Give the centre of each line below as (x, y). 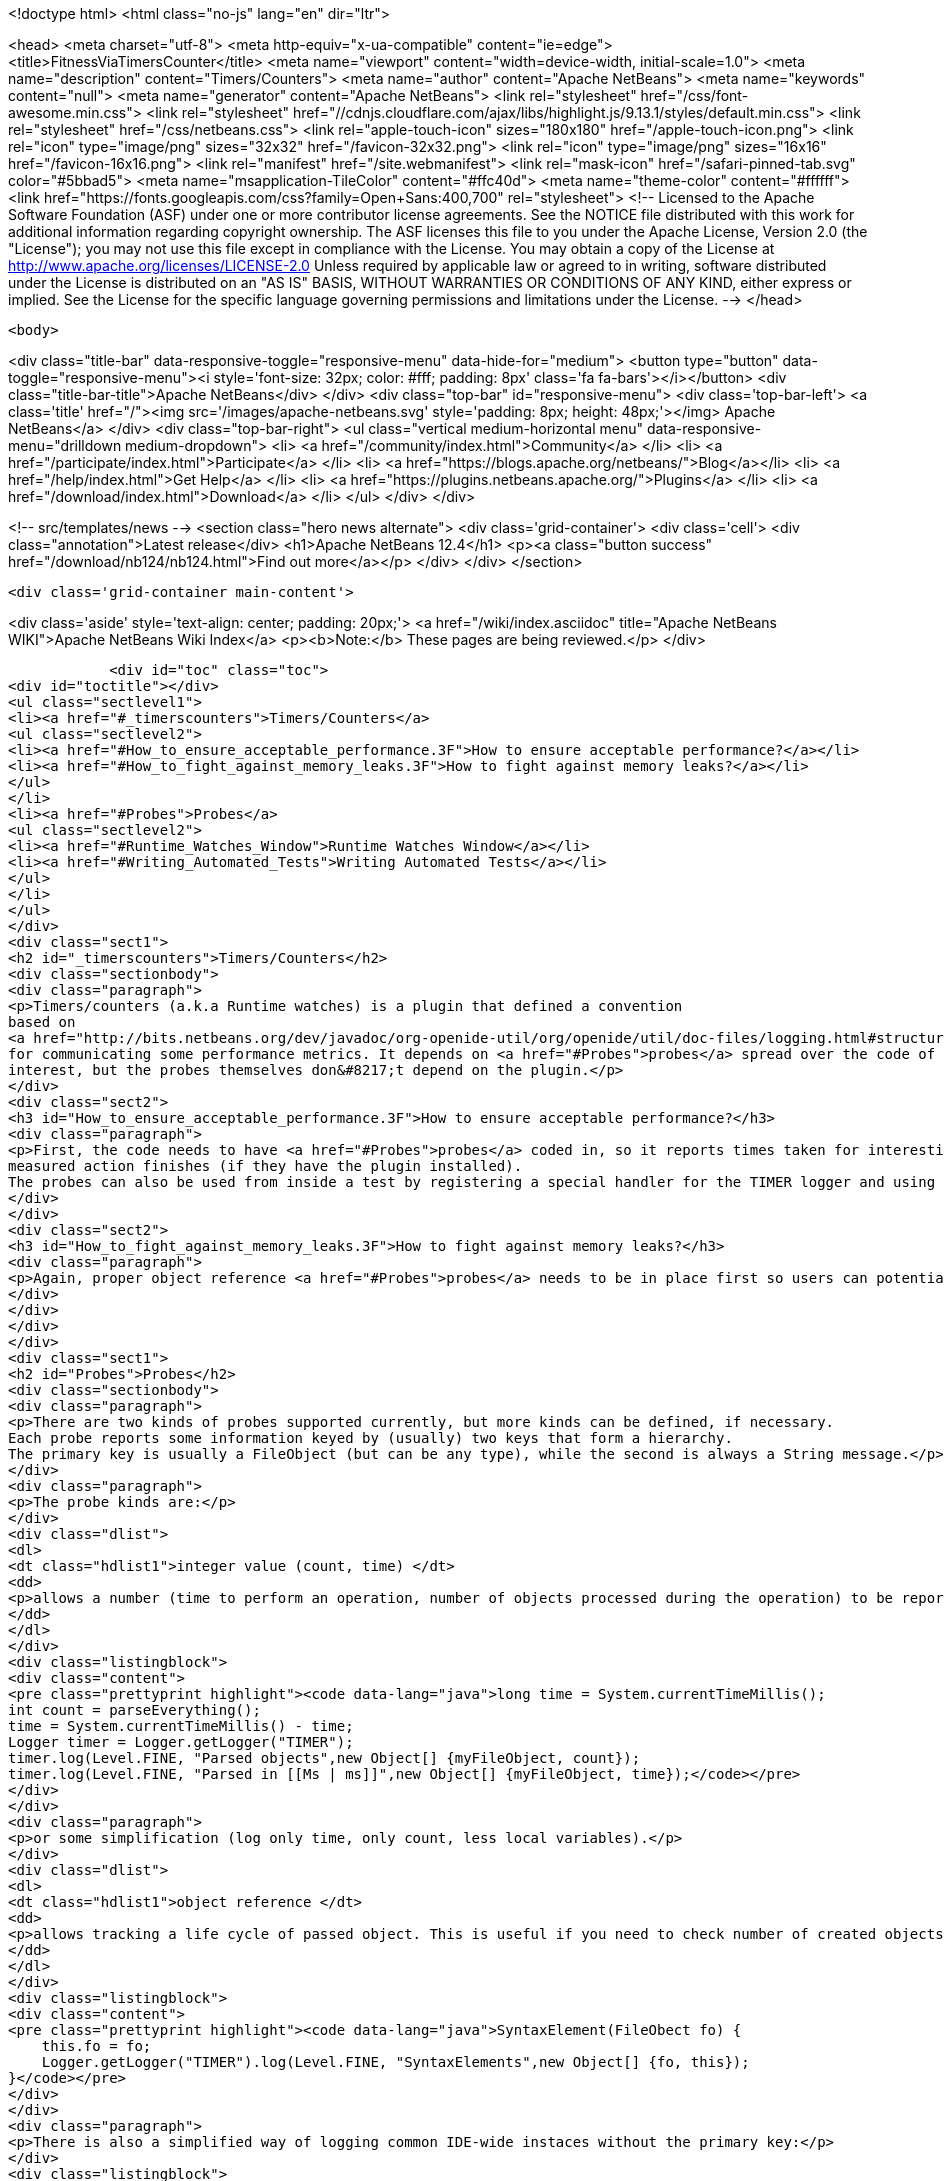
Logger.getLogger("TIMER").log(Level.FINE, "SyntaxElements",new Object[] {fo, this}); (395, 2062)
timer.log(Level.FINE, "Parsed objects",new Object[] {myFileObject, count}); (324, 1758)
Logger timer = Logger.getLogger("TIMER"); (181, 1742)
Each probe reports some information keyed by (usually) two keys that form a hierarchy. (370, 1438)
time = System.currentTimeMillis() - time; (181, 1726)
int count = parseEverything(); (134, 1710)
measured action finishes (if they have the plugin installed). (265, 1166)
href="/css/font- (694, 95)
